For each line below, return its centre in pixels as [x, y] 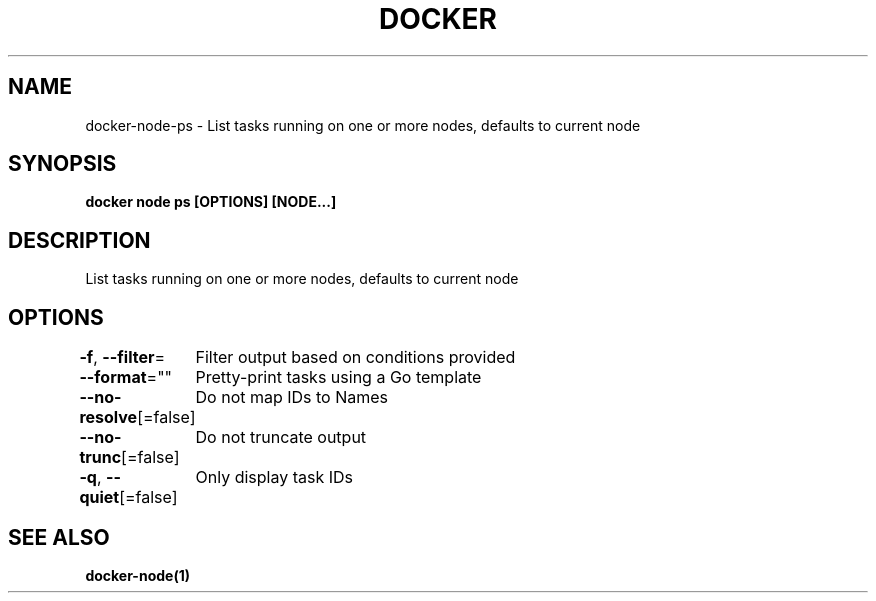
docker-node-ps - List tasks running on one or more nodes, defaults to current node [363, 125]
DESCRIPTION [79, 240]
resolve [108, 417]
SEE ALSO [59, 537]
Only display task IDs [274, 477]
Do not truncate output [281, 437]
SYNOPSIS [62, 164]
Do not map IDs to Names [292, 397]
